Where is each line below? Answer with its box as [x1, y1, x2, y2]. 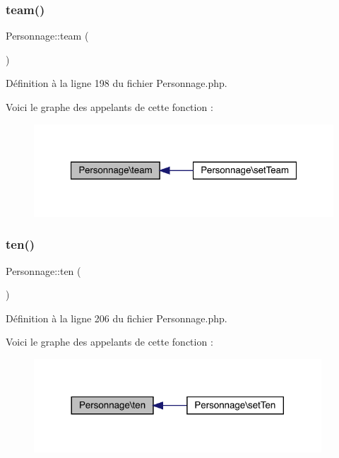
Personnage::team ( [6, 28, 89, 43]
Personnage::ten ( [6, 263, 81, 278]
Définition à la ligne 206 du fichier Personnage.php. [6, 310, 227, 325]
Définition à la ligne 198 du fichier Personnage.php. [6, 76, 227, 90]
